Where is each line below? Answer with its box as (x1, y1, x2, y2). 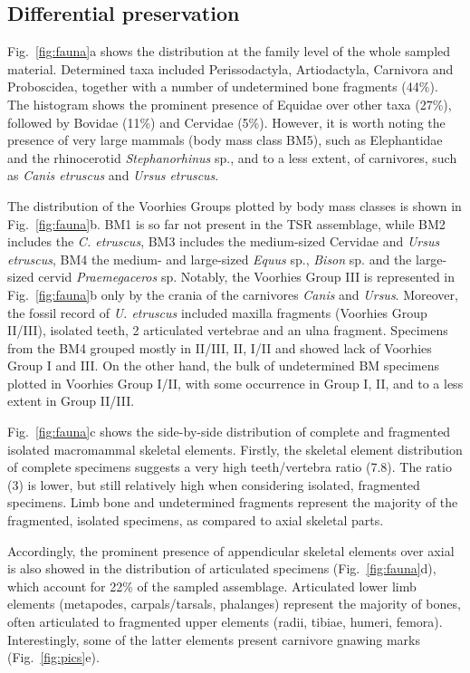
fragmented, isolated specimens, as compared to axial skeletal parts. (7, 511, 384, 530)
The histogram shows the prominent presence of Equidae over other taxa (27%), (7, 94, 452, 113)
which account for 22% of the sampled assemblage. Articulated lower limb (7, 576, 417, 595)
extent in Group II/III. (7, 391, 135, 410)
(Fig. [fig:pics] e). (7, 648, 100, 667)
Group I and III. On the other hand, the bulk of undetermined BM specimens (7, 356, 439, 375)
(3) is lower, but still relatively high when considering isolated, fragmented (7, 475, 420, 494)
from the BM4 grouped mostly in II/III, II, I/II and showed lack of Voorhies (7, 338, 432, 357)
